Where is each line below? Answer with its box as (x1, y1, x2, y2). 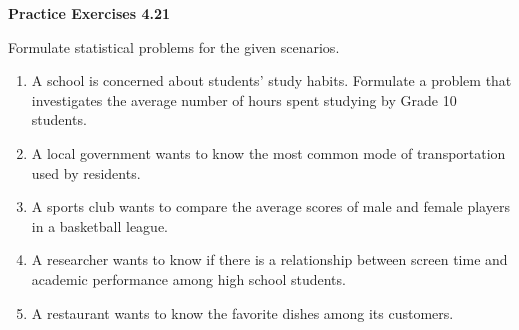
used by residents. (31, 162, 141, 183)
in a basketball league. (31, 215, 168, 236)
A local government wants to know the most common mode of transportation (31, 142, 506, 163)
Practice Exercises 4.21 (8, 3, 171, 23)
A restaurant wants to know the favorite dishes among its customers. (31, 302, 454, 323)
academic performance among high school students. (31, 268, 346, 289)
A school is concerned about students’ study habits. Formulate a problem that (31, 70, 512, 91)
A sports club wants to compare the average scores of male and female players (31, 196, 510, 217)
